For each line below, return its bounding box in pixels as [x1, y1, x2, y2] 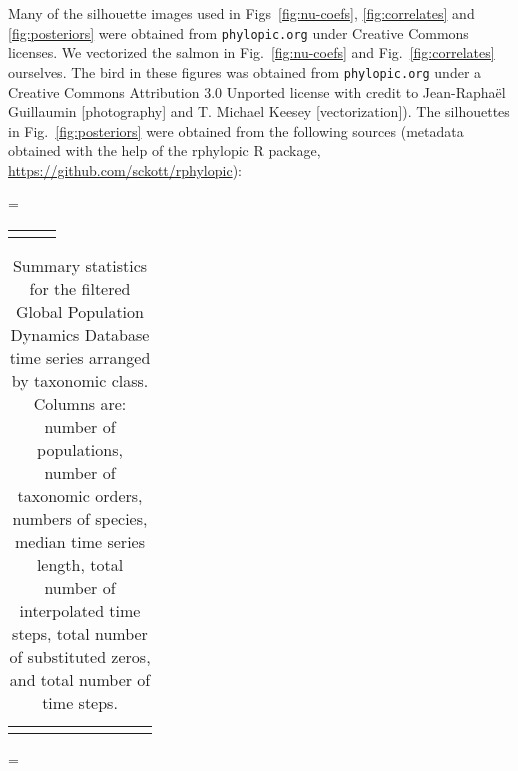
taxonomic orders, [17, 484, 143, 508]
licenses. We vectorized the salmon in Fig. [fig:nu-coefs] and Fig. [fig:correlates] [8, 42, 495, 63]
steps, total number [12, 622, 148, 646]
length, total [36, 553, 124, 577]
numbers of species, [12, 507, 148, 531]
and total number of [9, 668, 151, 692]
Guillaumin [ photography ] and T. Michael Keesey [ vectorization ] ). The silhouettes [8, 101, 510, 122]
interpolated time [19, 599, 141, 623]
